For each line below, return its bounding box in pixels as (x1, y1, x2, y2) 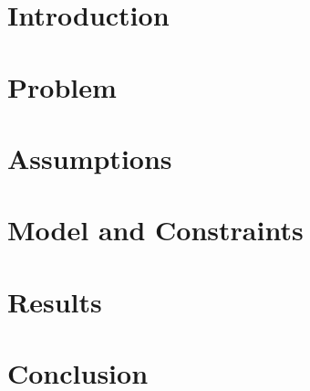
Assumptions (7, 139, 172, 176)
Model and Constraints (7, 211, 304, 248)
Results (7, 282, 102, 320)
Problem (7, 68, 117, 105)
